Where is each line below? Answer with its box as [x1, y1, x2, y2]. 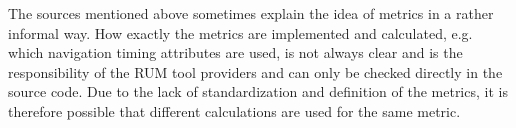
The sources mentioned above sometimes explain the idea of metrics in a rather [8, 3, 494, 23]
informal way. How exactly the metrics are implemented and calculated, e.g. [8, 22, 473, 43]
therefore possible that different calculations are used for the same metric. [8, 100, 461, 121]
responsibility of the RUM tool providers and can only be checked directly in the [8, 61, 503, 82]
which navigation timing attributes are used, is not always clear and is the [8, 42, 463, 63]
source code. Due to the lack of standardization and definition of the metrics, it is [8, 81, 508, 102]
